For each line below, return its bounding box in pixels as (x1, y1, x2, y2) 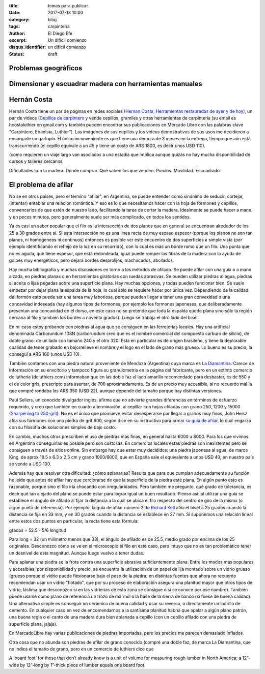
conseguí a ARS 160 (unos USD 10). (9, 351, 81, 357)
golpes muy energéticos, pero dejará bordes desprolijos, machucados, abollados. (9, 257, 174, 263)
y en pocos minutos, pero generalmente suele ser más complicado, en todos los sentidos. (9, 214, 191, 220)
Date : (9, 10, 21, 16)
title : (9, 3, 19, 8)
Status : (9, 51, 25, 57)
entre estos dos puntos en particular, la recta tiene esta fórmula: (9, 518, 139, 524)
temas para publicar (48, 3, 88, 8)
